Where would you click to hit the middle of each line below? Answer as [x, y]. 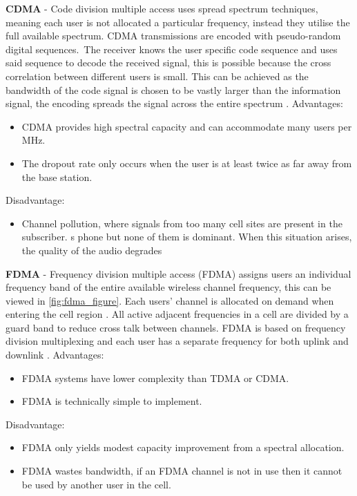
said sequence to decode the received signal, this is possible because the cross [168, 63]
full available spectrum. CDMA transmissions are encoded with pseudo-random [173, 36]
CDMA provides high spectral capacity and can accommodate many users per [187, 126]
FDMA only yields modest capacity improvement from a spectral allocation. [183, 447]
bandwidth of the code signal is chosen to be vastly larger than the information [173, 89]
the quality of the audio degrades [92, 250]
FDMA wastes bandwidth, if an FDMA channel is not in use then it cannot [182, 471]
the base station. [57, 177]
